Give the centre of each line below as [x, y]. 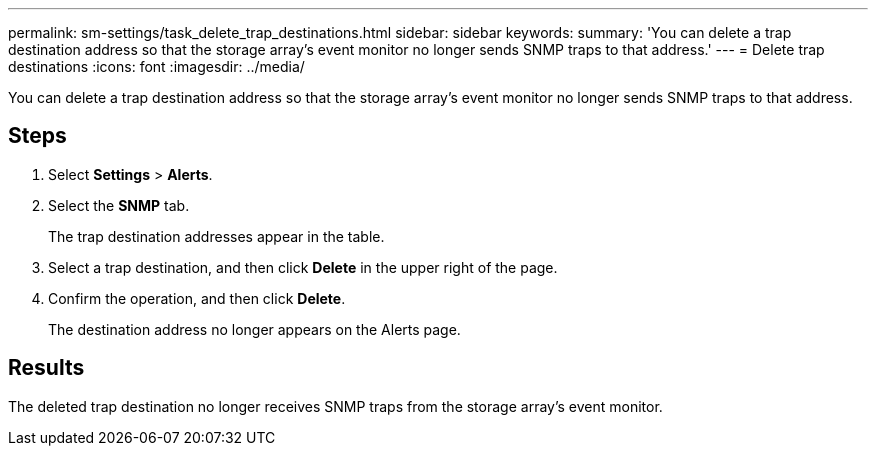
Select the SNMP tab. [119, 205]
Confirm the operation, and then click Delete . [197, 298]
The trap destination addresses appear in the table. [216, 236]
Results [46, 368]
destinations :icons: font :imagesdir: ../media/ [156, 66]
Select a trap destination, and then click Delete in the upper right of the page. [303, 267]
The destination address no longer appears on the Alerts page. [254, 329]
